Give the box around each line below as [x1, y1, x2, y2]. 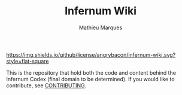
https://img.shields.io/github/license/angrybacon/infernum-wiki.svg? [6, 51, 176, 58]
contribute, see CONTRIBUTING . [6, 82, 87, 89]
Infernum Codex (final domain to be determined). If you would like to [6, 75, 175, 82]
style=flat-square [6, 57, 49, 65]
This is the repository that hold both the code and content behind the [6, 69, 177, 76]
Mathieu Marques [78, 24, 123, 31]
